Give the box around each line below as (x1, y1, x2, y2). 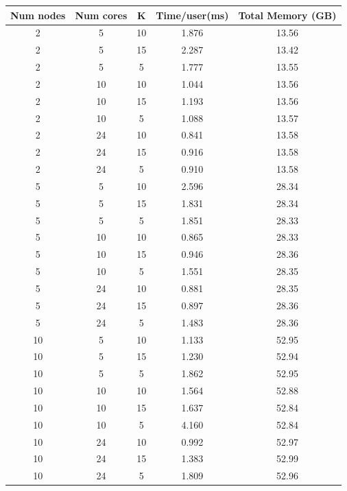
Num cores (75, 8, 128, 22)
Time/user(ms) (156, 8, 229, 22)
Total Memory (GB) (238, 8, 337, 22)
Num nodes (10, 8, 66, 22)
